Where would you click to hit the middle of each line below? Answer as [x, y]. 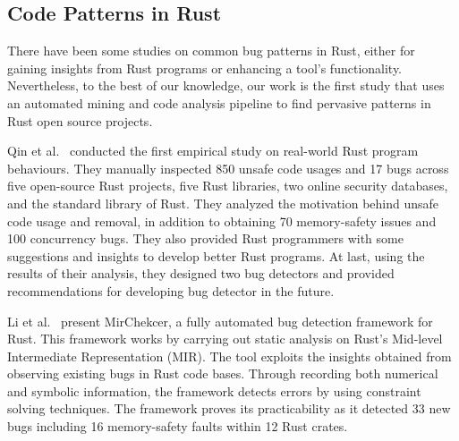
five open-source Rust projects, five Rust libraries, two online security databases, [228, 186]
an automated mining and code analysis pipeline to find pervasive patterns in [219, 102]
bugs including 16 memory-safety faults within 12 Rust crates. [178, 426]
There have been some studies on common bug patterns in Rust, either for [211, 51]
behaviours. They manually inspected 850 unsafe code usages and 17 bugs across [228, 168]
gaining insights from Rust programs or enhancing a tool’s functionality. [205, 68]
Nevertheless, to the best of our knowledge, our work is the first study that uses [226, 85]
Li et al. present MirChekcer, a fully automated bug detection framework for [220, 321]
